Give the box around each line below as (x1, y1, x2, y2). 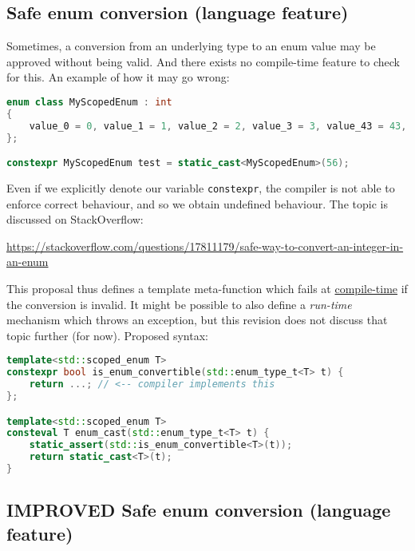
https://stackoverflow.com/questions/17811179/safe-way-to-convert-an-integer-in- (6, 237, 404, 254)
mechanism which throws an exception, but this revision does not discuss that (6, 311, 388, 328)
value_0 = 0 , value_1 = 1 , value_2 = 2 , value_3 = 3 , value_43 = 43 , (29, 120, 407, 132)
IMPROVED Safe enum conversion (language (6, 497, 391, 522)
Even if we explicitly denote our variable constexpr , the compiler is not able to (6, 180, 395, 196)
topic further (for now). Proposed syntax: (6, 327, 208, 343)
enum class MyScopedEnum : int (6, 96, 172, 108)
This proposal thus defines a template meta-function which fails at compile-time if (6, 280, 408, 297)
